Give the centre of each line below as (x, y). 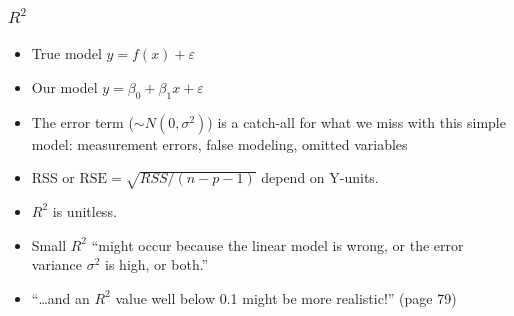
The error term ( (82, 121)
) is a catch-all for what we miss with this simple (356, 121)
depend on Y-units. (320, 177)
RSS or (53, 177)
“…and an (60, 297)
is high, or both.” (157, 264)
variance (57, 264)
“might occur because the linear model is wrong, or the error (277, 244)
